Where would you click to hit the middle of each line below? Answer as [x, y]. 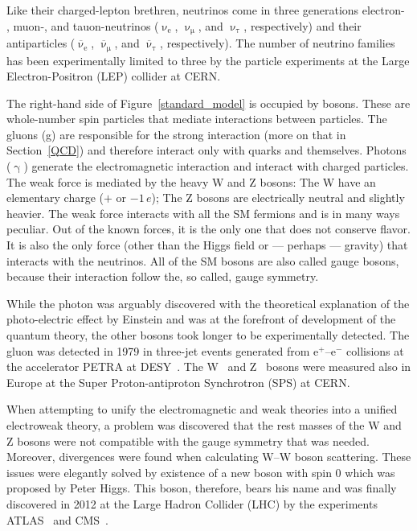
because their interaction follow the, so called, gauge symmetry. [163, 276]
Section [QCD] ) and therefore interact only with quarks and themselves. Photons [206, 150]
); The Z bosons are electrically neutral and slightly [278, 198]
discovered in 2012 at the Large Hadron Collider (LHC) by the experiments [192, 503]
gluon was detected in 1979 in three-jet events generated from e [163, 350]
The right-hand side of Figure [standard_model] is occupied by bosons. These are [208, 103]
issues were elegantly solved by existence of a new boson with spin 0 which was [201, 472]
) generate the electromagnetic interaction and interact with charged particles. [216, 166]
